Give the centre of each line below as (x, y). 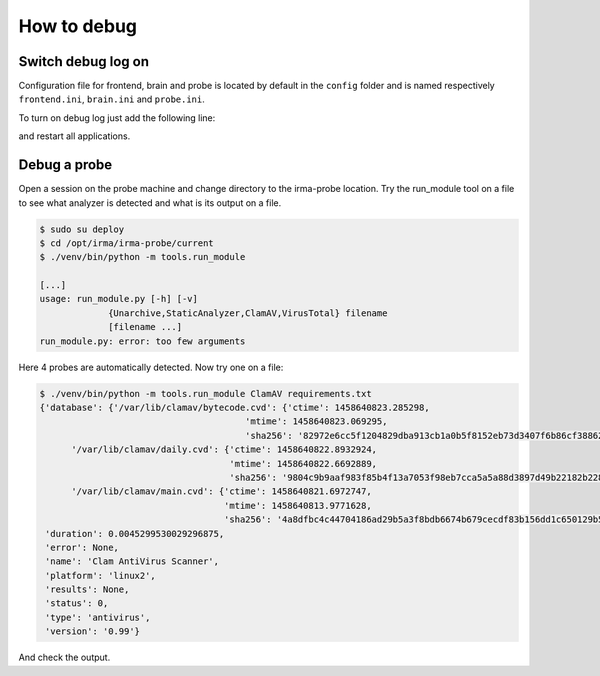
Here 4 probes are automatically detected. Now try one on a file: (151, 367)
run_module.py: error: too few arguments (142, 341)
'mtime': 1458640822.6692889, (303, 463)
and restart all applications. (74, 136)
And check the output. (64, 657)
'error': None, (82, 547)
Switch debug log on (84, 61)
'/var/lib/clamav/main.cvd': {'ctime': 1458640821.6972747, (221, 491)
